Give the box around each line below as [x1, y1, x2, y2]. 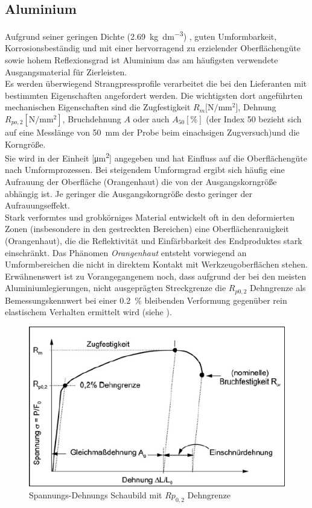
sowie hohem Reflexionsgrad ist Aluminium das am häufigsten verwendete [5, 54, 278, 66]
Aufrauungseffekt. [5, 199, 70, 212]
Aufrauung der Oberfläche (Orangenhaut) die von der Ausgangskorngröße [5, 175, 277, 188]
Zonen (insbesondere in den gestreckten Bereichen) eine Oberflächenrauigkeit [5, 222, 289, 235]
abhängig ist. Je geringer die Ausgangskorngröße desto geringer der [5, 187, 252, 199]
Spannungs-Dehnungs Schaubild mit [29, 488, 162, 501]
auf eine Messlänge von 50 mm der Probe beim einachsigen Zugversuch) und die [5, 126, 300, 139]
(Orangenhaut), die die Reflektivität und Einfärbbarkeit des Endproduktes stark [5, 234, 302, 247]
